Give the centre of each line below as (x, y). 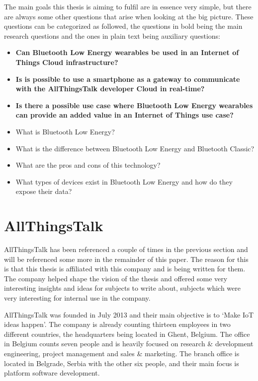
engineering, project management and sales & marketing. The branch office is (122, 353)
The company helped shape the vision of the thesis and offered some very (116, 278)
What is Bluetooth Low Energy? (65, 131)
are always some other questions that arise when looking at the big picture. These (129, 16)
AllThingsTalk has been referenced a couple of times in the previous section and (126, 249)
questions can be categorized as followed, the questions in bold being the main (123, 26)
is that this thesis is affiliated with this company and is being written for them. (125, 269)
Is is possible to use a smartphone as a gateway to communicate (128, 79)
